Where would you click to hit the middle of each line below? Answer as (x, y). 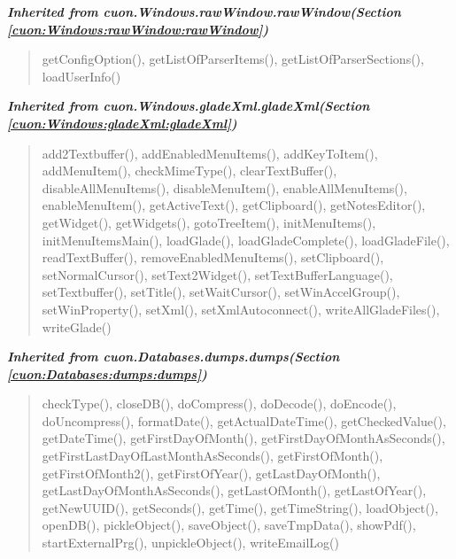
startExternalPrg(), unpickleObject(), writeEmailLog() (190, 543)
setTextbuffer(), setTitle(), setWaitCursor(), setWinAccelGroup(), (221, 292)
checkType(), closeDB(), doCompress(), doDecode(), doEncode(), (219, 404)
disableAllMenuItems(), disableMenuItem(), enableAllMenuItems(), (224, 187)
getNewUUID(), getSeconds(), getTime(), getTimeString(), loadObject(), (240, 507)
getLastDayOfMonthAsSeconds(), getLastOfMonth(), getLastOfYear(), (234, 490)
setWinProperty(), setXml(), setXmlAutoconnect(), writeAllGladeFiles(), (241, 309)
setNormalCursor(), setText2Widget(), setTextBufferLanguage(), (217, 274)
